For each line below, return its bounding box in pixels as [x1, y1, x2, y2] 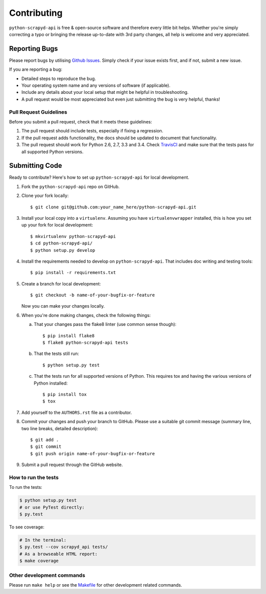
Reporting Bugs [9, 44, 58, 53]
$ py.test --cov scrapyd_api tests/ [19, 544, 108, 550]
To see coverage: [9, 524, 44, 530]
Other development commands [9, 572, 86, 579]
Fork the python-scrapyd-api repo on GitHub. [21, 183, 120, 190]
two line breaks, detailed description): [21, 425, 99, 432]
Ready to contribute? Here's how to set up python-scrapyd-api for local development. [9, 174, 190, 180]
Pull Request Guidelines [9, 109, 67, 116]
